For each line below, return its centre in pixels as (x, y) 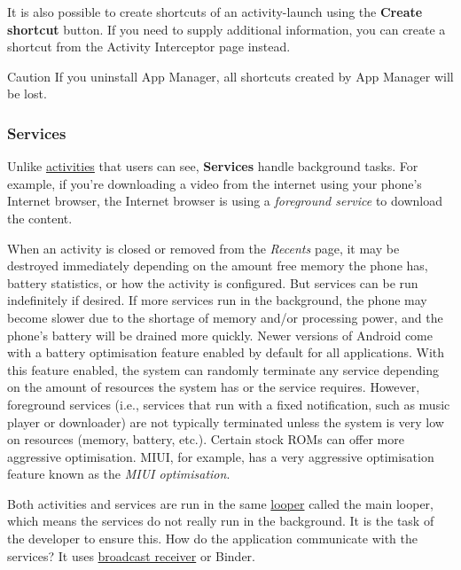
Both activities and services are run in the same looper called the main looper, (220, 503)
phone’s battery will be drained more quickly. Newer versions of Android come (220, 335)
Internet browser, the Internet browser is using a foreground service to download (225, 201)
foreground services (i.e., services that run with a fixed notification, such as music (229, 404)
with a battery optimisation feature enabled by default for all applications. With (226, 352)
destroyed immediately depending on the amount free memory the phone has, (218, 265)
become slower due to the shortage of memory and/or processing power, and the (225, 317)
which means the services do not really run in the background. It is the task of (221, 521)
